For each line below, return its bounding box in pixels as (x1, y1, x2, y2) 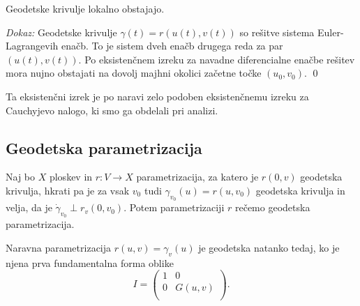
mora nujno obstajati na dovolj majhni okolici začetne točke (6, 66, 262, 80)
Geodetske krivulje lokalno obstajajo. (6, 1, 165, 15)
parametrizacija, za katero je (136, 169, 259, 184)
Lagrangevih (6, 38, 59, 53)
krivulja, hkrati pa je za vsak (6, 183, 130, 197)
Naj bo (6, 169, 36, 184)
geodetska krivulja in (255, 183, 345, 197)
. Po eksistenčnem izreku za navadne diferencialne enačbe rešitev (78, 52, 355, 66)
